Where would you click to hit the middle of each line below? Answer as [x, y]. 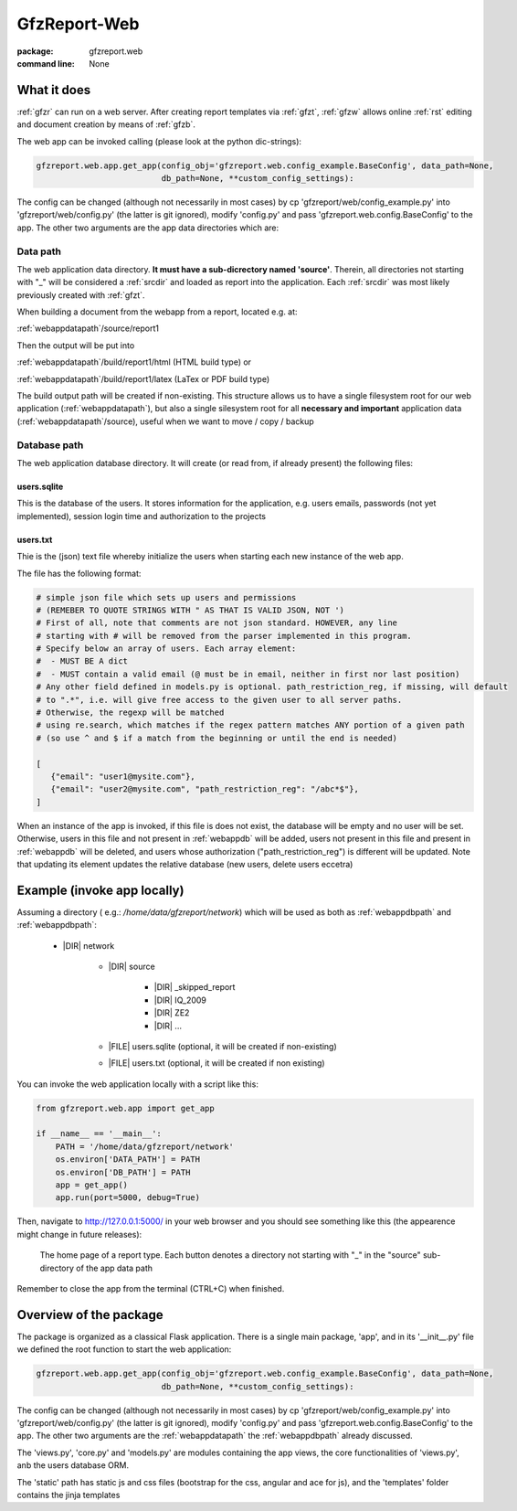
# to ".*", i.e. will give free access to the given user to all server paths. [219, 700]
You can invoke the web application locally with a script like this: [138, 1084]
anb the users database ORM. [73, 1465]
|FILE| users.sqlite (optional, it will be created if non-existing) [222, 1046]
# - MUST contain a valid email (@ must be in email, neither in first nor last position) [248, 674]
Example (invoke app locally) [100, 890]
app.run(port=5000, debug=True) [128, 1198]
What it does [54, 90]
